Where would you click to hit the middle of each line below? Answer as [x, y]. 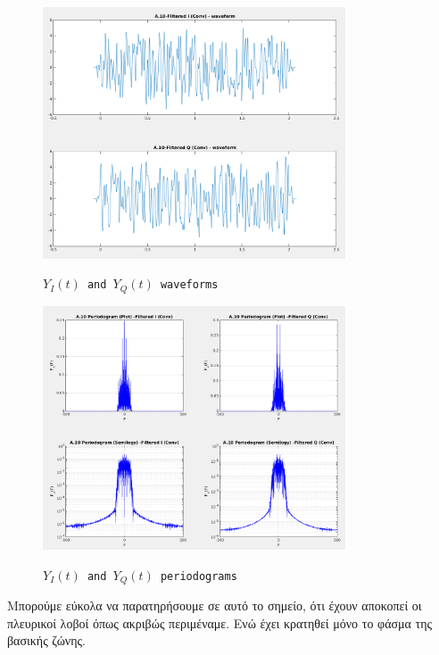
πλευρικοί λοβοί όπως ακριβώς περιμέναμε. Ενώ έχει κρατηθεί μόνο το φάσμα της [220, 622]
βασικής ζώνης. [46, 640]
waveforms [189, 285]
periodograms [199, 576]
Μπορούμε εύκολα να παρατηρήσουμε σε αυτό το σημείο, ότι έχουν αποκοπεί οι [215, 605]
